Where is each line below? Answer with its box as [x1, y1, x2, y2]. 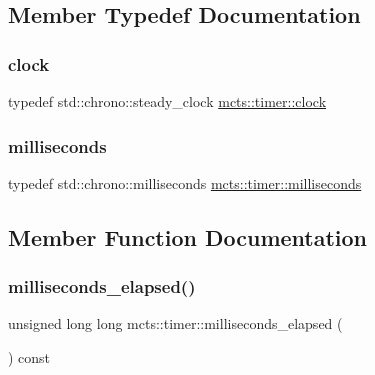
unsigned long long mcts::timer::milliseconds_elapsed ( [8, 313, 343, 334]
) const [8, 347, 51, 367]
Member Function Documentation [8, 221, 368, 252]
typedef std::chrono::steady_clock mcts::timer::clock [8, 91, 327, 111]
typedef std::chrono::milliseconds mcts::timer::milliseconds [8, 172, 362, 193]
